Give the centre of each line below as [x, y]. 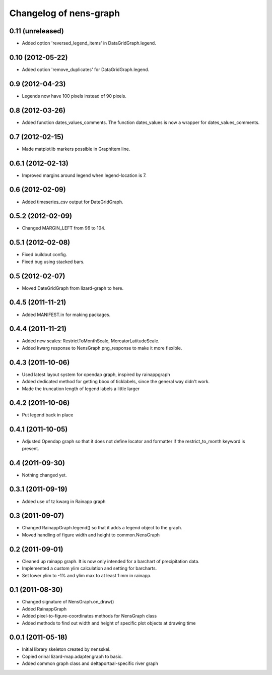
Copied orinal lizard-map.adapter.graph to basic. [72, 656]
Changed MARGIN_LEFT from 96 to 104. [64, 228]
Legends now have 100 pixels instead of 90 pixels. [74, 96]
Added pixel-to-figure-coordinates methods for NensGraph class [89, 616]
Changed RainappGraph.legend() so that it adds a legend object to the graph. [102, 528]
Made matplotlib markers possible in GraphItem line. [76, 149]
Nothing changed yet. [45, 475]
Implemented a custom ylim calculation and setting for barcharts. [89, 568]
